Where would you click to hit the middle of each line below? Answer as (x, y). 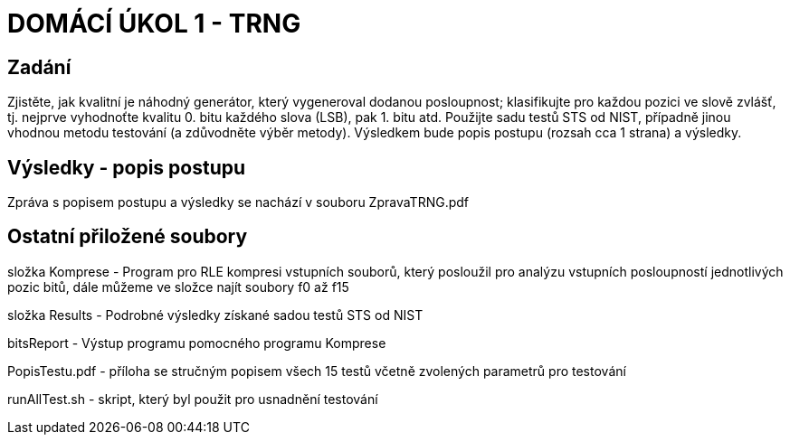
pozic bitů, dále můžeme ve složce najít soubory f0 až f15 (178, 287)
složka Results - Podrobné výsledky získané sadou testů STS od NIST (215, 315)
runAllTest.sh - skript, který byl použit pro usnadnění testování (193, 399)
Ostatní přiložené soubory (128, 237)
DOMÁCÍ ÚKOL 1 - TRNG (154, 24)
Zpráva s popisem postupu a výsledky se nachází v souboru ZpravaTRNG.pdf (238, 202)
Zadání (39, 67)
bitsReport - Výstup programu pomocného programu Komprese (197, 343)
